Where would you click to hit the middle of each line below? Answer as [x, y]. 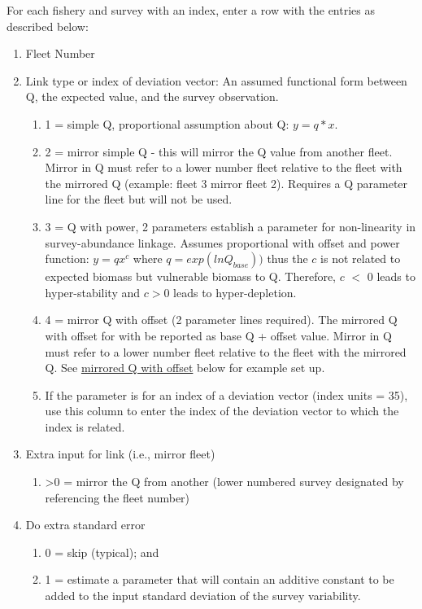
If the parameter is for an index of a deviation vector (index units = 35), [226, 394]
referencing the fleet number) [117, 497]
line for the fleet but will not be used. [139, 199]
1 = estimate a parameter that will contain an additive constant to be [220, 579]
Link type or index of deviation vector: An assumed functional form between [216, 80]
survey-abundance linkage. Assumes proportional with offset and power [222, 242]
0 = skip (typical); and [102, 552]
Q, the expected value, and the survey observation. [152, 96]
